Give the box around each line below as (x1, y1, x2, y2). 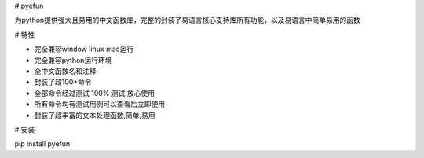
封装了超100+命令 (34, 77, 92, 86)
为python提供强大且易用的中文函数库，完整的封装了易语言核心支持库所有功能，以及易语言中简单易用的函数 (14, 16, 360, 25)
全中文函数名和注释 (34, 66, 97, 75)
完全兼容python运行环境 (34, 55, 112, 64)
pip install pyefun (14, 139, 71, 149)
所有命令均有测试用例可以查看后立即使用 (34, 99, 165, 109)
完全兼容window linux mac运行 (34, 44, 134, 54)
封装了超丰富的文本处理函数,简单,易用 (34, 110, 156, 119)
